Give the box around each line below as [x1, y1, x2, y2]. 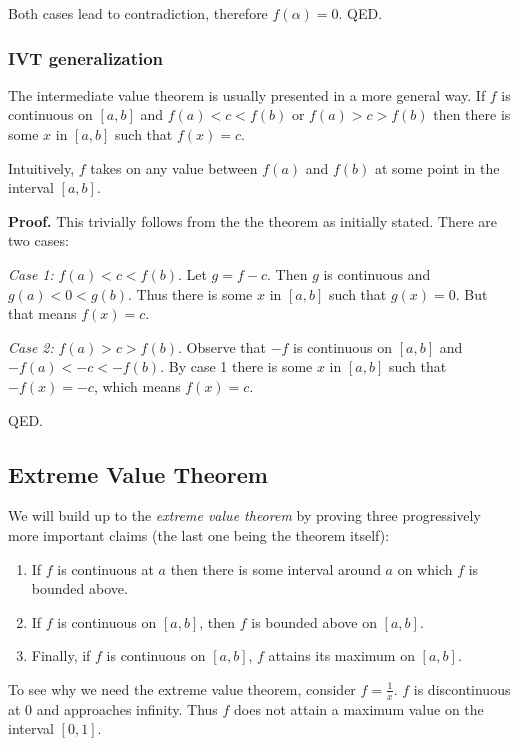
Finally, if [31, 645, 91, 666]
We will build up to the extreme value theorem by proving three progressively [8, 505, 481, 526]
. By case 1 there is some [160, 356, 313, 377]
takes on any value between [90, 157, 258, 178]
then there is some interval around [170, 558, 381, 579]
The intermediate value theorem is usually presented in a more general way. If [8, 84, 486, 105]
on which [397, 558, 453, 579]
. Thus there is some [128, 283, 253, 304]
